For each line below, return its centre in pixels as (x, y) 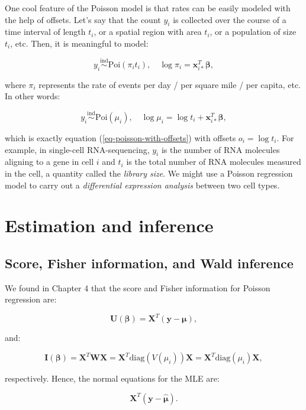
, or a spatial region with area (148, 32)
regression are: (31, 299)
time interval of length (45, 32)
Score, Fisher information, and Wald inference (149, 263)
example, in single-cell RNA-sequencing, (77, 149)
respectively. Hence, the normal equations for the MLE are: (112, 378)
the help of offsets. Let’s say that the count (83, 19)
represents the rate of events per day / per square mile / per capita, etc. (170, 84)
